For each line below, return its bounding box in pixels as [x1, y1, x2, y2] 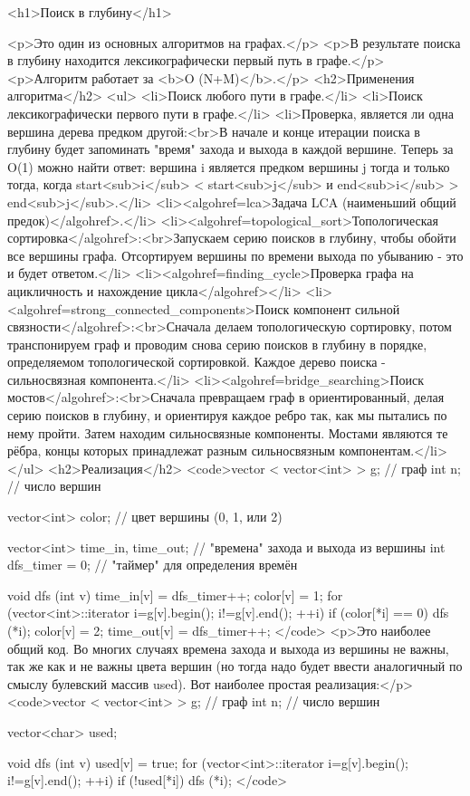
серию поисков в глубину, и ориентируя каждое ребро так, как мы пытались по [7, 406, 447, 425]
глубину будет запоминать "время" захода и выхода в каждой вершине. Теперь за [7, 139, 454, 158]
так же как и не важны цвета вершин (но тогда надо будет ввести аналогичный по [7, 657, 463, 676]
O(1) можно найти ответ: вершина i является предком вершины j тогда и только [7, 157, 450, 176]
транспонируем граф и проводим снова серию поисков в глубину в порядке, [7, 334, 427, 353]
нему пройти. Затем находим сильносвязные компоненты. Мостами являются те [7, 423, 448, 442]
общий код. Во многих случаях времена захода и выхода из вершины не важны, [7, 638, 449, 657]
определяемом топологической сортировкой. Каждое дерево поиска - [7, 352, 386, 371]
